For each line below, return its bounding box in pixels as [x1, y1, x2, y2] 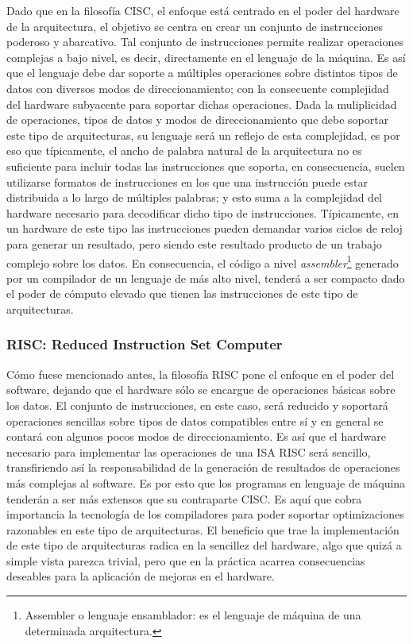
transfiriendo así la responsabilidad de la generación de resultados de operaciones [6, 459, 400, 476]
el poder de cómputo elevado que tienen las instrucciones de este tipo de [6, 285, 358, 302]
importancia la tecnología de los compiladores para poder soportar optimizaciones [6, 506, 404, 523]
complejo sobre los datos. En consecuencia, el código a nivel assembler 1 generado [6, 252, 399, 271]
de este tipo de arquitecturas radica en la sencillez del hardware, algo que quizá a [6, 537, 402, 553]
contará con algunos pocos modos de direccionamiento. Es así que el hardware [6, 428, 386, 445]
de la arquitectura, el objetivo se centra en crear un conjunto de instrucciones [6, 17, 384, 34]
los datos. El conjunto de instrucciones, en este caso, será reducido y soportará [6, 396, 388, 413]
